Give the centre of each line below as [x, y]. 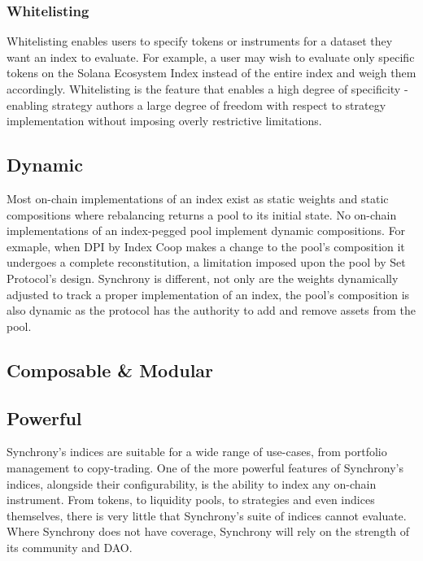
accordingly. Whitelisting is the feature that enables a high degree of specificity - [207, 89]
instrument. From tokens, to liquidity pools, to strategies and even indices [191, 500]
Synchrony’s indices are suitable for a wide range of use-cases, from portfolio [197, 452]
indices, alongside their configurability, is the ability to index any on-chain [192, 483]
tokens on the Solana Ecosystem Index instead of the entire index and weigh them [211, 73]
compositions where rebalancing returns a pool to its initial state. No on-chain [202, 214]
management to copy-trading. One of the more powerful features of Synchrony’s [205, 467]
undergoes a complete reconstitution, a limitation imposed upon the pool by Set [206, 262]
